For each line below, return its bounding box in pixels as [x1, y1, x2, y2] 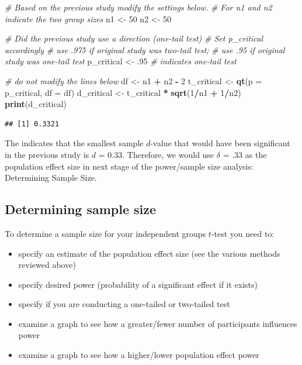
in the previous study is [5, 148, 89, 160]
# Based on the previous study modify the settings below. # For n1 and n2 [5, 1, 272, 13]
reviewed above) [18, 259, 76, 271]
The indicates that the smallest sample [5, 137, 144, 149]
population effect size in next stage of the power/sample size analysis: [5, 160, 254, 172]
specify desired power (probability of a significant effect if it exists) [18, 278, 258, 290]
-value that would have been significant [150, 137, 290, 149]
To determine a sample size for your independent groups [5, 227, 206, 239]
